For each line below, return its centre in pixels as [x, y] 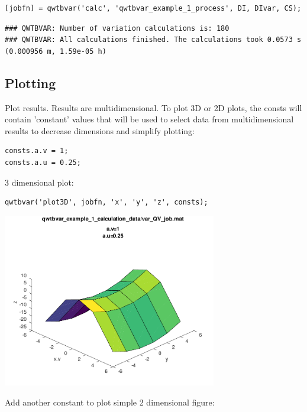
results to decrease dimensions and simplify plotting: [100, 130]
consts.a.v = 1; [37, 151]
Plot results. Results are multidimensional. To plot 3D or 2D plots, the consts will [153, 107]
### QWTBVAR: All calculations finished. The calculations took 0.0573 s [153, 40]
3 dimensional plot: [39, 182]
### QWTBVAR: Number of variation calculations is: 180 [117, 28]
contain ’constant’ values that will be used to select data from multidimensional [149, 119]
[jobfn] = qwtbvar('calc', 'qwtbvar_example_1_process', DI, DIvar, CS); [153, 8]
